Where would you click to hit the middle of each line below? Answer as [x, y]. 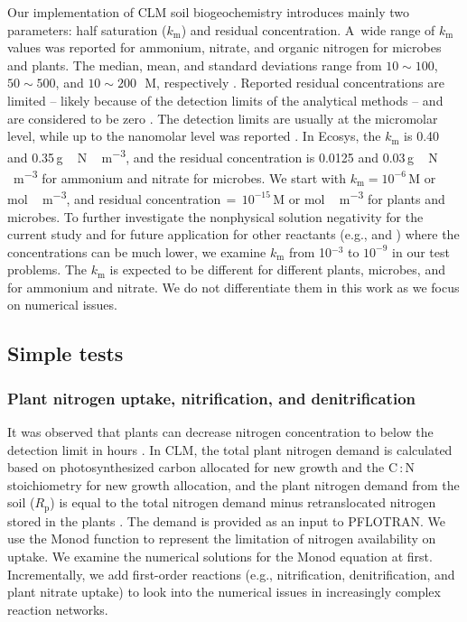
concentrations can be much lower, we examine [137, 251]
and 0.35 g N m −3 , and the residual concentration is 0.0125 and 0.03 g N [223, 155]
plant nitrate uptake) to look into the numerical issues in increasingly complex [224, 592]
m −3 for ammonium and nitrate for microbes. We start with [180, 176]
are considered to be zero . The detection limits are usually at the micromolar [223, 118]
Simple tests [65, 353]
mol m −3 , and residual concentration [114, 197]
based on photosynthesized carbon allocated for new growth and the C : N [211, 467]
